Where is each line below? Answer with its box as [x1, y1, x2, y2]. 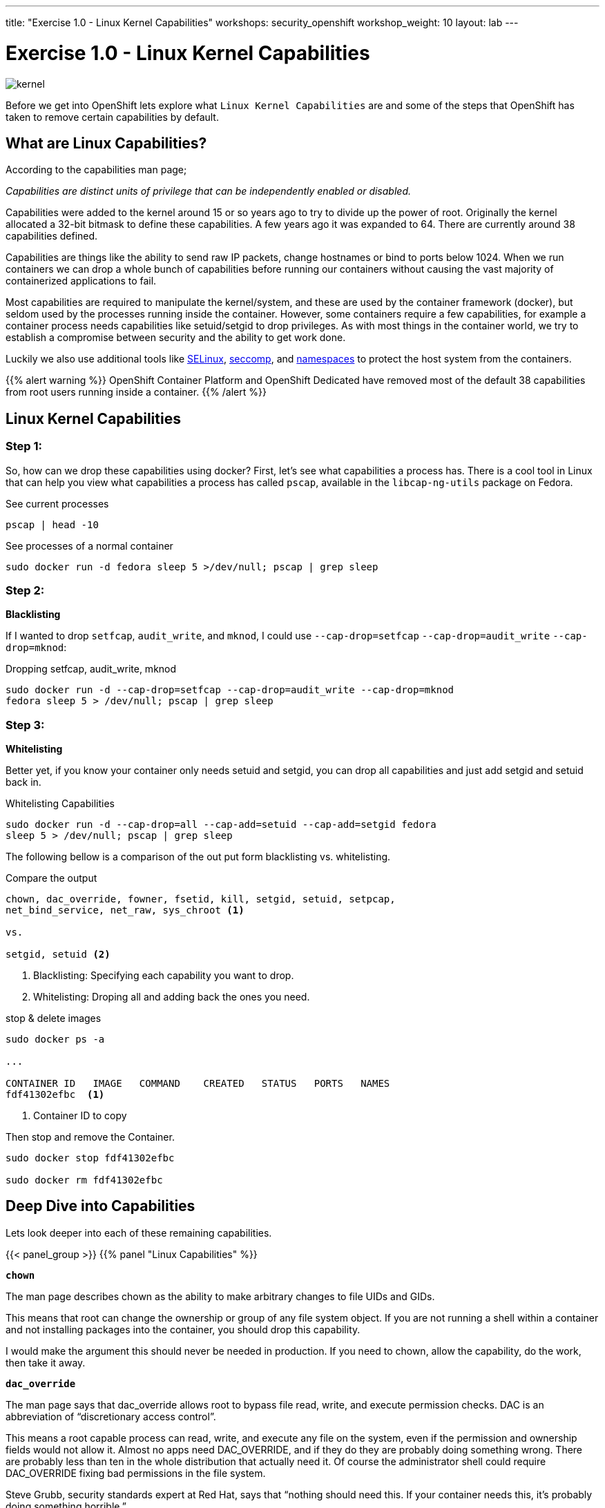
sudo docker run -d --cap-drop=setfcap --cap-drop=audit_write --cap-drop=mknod [6, 684, 454, 696]
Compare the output [6, 872, 97, 884]
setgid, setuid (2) [6, 949, 111, 960]
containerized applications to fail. [6, 275, 157, 287]
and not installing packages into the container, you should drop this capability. [6, 1323, 361, 1335]
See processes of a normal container [6, 539, 173, 552]
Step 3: [6, 717, 45, 732]
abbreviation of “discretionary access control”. [6, 1410, 216, 1422]
